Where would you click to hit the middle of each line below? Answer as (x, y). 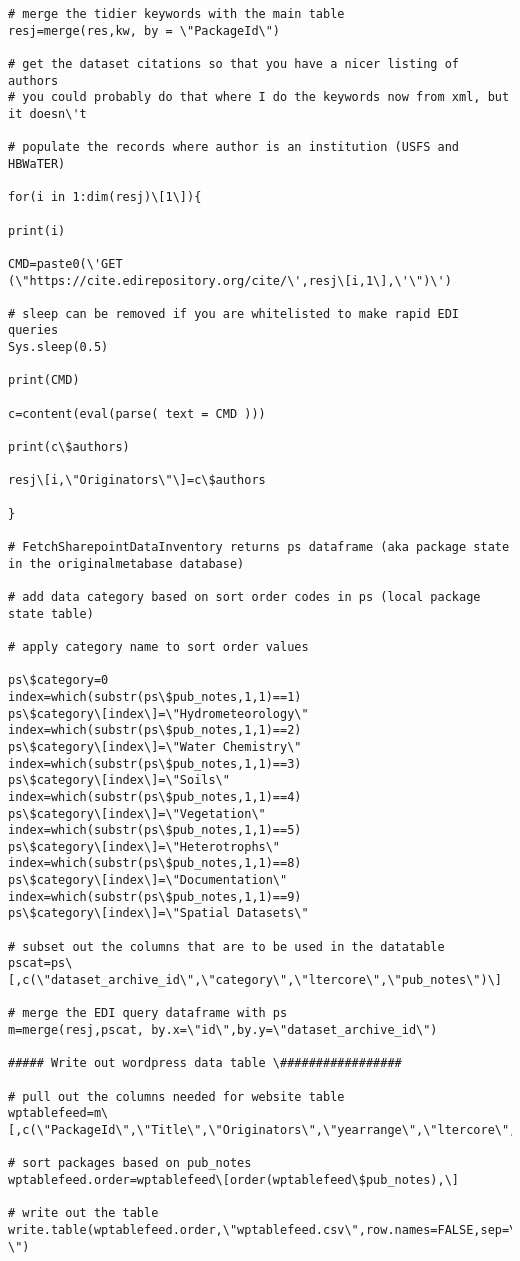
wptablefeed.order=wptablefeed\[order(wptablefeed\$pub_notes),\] (234, 1179)
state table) (51, 613)
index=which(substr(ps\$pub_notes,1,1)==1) (155, 696)
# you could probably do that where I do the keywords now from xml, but (259, 97)
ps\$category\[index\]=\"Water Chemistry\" (155, 746)
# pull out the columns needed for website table (176, 1096)
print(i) (37, 230)
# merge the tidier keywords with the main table (176, 14)
